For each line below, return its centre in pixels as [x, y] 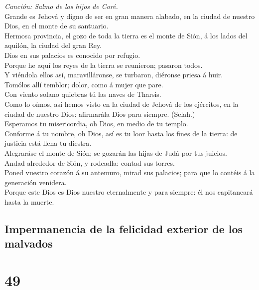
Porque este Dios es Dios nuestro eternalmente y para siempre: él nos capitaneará [129, 192]
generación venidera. [36, 182]
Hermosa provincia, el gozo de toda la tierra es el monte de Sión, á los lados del [126, 35]
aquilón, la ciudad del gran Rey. [53, 45]
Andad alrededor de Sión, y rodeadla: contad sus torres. [90, 162]
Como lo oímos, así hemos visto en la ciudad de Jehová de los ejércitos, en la [122, 104]
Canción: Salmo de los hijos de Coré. [61, 6]
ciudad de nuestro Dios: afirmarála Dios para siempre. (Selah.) [100, 114]
